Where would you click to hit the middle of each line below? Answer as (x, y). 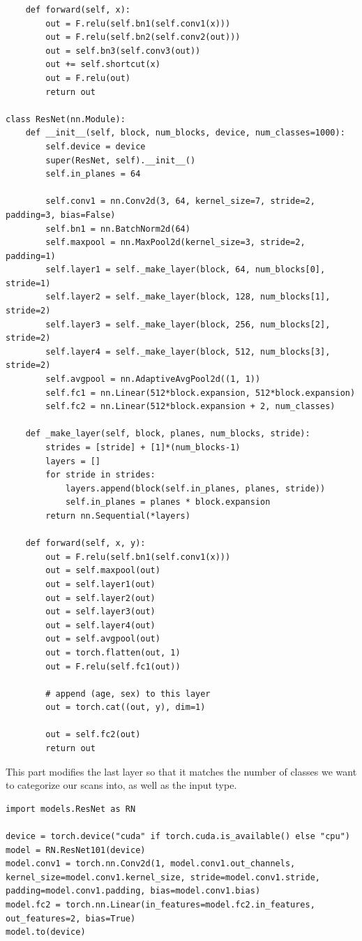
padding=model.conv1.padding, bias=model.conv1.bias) (133, 891)
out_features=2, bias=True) (71, 918)
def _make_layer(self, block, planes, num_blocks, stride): (168, 434)
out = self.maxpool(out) (103, 571)
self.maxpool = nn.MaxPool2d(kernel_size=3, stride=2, (175, 243)
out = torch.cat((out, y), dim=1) (126, 707)
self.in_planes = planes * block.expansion (168, 502)
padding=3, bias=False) (61, 215)
